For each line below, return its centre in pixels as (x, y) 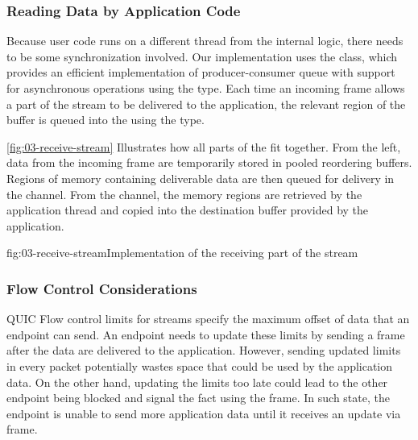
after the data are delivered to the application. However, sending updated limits (204, 350)
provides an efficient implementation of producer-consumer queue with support (201, 72)
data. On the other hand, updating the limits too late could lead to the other (197, 382)
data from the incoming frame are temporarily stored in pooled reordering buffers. (209, 162)
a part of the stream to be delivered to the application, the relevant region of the (206, 104)
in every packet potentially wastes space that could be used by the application (200, 365)
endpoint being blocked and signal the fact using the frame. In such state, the (198, 398)
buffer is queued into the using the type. (106, 120)
